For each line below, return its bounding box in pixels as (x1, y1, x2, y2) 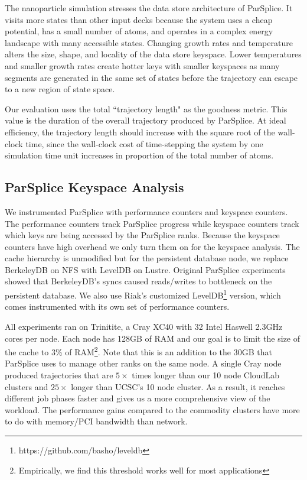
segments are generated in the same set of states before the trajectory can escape (5, 71, 298, 83)
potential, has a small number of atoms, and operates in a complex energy (5, 25, 273, 37)
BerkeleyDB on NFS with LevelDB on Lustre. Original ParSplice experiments (5, 263, 286, 275)
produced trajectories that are (5, 368, 113, 381)
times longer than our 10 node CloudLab (132, 368, 279, 381)
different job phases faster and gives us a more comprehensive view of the (5, 392, 270, 404)
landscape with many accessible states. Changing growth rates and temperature (5, 36, 293, 48)
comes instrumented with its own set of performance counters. (5, 300, 230, 313)
